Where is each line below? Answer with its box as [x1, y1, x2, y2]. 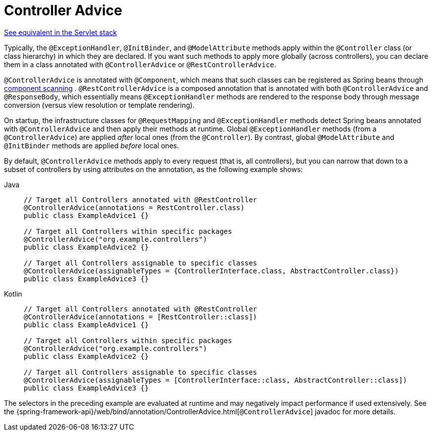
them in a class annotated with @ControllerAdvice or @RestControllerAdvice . [4, 60, 276, 69]
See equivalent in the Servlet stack [4, 28, 117, 37]
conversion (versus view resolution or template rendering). [4, 100, 195, 109]
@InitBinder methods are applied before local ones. [4, 141, 179, 150]
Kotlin [4, 289, 22, 298]
